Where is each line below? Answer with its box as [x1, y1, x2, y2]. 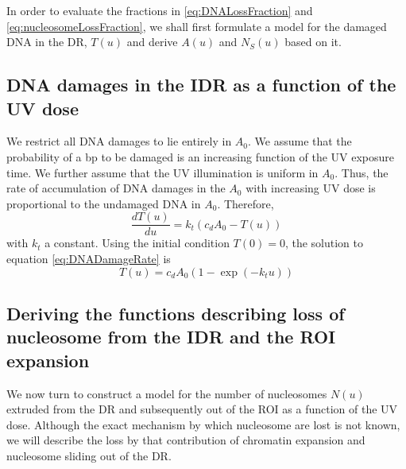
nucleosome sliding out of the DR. [6, 447, 172, 463]
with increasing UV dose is [246, 180, 376, 196]
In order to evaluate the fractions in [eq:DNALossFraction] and [6, 2, 313, 18]
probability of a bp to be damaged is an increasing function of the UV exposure [6, 148, 395, 165]
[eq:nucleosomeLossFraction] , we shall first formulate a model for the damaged [6, 17, 387, 34]
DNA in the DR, [6, 33, 87, 50]
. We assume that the [248, 133, 352, 149]
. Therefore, [217, 195, 274, 211]
